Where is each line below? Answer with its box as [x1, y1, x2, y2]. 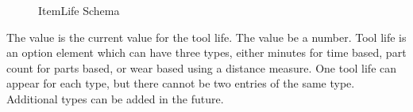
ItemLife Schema [38, 2, 120, 18]
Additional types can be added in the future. [6, 90, 224, 106]
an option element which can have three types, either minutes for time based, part [6, 44, 407, 61]
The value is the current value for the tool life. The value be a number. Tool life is [6, 28, 407, 45]
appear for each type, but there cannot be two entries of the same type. [6, 75, 355, 91]
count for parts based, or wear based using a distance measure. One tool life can [6, 59, 397, 76]
